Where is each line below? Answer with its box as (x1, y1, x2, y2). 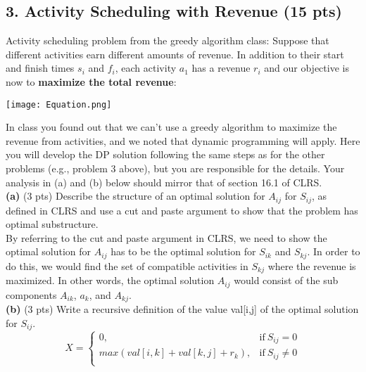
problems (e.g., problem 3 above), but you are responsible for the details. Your (6, 161, 345, 176)
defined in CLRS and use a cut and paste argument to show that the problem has (6, 203, 358, 217)
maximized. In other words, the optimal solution (6, 273, 215, 288)
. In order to (307, 244, 360, 259)
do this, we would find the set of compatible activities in (6, 258, 248, 273)
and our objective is (264, 60, 349, 75)
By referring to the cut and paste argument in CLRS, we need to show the (6, 230, 327, 245)
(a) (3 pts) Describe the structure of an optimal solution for (6, 188, 265, 203)
